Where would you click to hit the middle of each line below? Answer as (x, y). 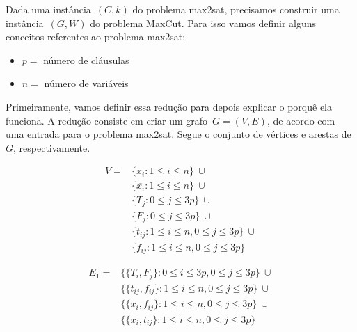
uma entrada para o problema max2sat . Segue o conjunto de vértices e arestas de (178, 134)
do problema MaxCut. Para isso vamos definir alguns (203, 23)
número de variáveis (86, 83)
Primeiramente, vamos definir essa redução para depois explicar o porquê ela (169, 106)
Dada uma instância (48, 9)
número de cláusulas (86, 60)
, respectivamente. (52, 147)
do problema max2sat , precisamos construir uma (236, 9)
